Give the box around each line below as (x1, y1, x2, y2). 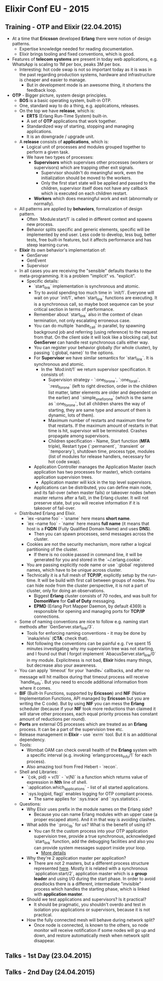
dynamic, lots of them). (48, 412, 95, 418)
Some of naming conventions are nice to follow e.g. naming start (19, 619, 149, 625)
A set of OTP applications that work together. (26, 118, 117, 124)
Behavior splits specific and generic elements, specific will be (26, 227, 150, 232)
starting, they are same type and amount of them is (48, 407, 151, 413)
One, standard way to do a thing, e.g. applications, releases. (19, 103, 140, 108)
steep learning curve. (26, 242, 69, 248)
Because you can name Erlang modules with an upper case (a (33, 811, 158, 817)
